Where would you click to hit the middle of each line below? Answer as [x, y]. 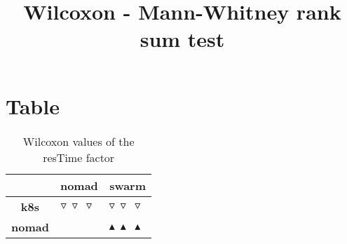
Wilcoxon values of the [79, 141]
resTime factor [79, 157]
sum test [182, 39]
